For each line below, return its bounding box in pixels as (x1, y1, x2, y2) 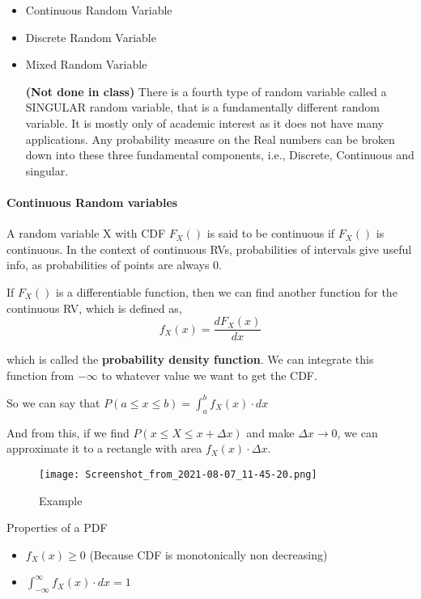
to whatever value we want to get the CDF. (101, 366, 317, 383)
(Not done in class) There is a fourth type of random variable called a (25, 82, 387, 99)
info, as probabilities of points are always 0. (6, 256, 223, 273)
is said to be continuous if (206, 225, 335, 242)
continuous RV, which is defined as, (6, 299, 182, 316)
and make (246, 424, 295, 441)
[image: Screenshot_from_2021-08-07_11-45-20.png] (39, 468, 317, 480)
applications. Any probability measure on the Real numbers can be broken (25, 130, 395, 147)
